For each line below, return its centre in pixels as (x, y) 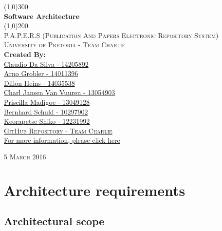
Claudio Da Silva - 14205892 (46, 64)
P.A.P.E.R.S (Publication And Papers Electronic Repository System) (111, 35)
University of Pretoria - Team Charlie (65, 45)
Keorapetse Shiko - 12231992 (47, 121)
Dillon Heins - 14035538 (39, 83)
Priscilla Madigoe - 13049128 (47, 102)
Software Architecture (42, 16)
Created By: (25, 54)
